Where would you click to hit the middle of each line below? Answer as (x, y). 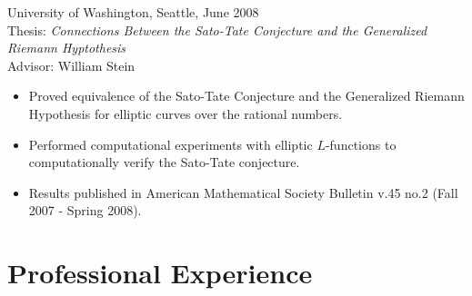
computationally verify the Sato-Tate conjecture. (164, 162)
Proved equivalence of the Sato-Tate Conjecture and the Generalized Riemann (246, 96)
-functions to (361, 144)
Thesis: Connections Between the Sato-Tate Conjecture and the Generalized (217, 30)
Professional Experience (160, 273)
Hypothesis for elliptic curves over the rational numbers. (186, 113)
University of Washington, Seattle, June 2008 (133, 12)
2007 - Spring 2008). (85, 210)
